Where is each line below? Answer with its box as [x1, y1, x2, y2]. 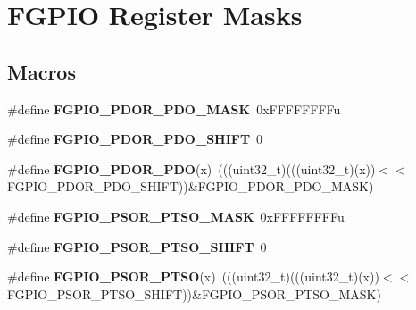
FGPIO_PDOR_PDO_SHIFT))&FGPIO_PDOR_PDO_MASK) [7, 177, 374, 196]
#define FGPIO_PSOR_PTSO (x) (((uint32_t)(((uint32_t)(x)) [7, 267, 379, 286]
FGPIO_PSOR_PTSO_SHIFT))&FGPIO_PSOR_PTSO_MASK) [7, 284, 381, 303]
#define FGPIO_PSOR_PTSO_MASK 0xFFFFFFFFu [7, 206, 345, 225]
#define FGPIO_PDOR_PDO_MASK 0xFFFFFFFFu [7, 99, 341, 118]
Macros [7, 57, 76, 85]
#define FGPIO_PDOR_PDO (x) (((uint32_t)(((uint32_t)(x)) [7, 159, 376, 178]
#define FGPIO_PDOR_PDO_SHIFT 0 [7, 130, 263, 148]
